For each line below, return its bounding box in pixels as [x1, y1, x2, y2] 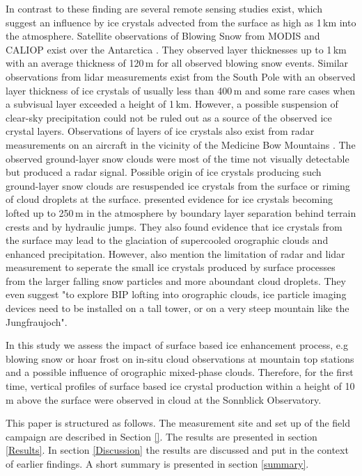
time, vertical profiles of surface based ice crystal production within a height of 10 [6, 379, 355, 393]
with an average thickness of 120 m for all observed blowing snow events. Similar [6, 56, 349, 70]
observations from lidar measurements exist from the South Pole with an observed [6, 69, 356, 83]
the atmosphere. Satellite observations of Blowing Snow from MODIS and [6, 28, 320, 43]
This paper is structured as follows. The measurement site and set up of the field [6, 416, 351, 430]
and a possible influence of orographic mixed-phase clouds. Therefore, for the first [6, 365, 354, 379]
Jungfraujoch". [6, 314, 68, 329]
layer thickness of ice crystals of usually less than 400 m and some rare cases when [6, 83, 356, 97]
